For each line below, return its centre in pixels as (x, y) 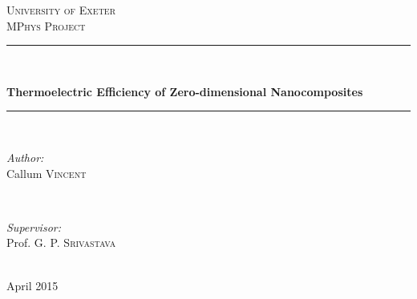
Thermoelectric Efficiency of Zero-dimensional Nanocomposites (185, 91)
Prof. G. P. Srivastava (61, 242)
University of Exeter (61, 10)
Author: (25, 157)
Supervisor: (34, 226)
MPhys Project (46, 25)
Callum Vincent (47, 173)
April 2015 (32, 285)
